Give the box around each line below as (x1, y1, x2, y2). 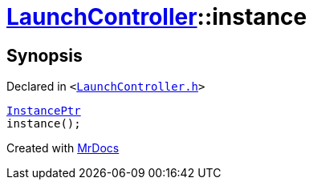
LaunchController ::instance (6, 3, 307, 30)
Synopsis (6, 45, 83, 66)
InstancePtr (6, 104, 81, 118)
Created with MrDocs (6, 141, 120, 156)
